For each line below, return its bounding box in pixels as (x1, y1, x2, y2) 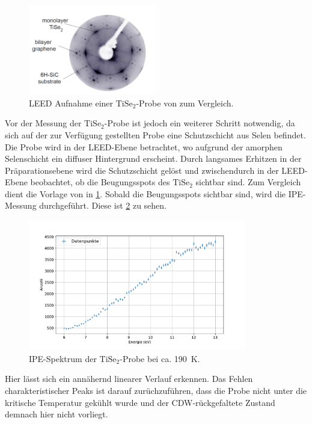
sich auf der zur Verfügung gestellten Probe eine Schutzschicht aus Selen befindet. (5, 128, 306, 141)
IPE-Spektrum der (29, 352, 97, 364)
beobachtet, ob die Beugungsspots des (30, 176, 170, 188)
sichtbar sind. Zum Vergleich (195, 176, 301, 188)
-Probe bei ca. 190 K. (120, 352, 200, 364)
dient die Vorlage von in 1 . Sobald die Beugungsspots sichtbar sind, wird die (5, 187, 286, 200)
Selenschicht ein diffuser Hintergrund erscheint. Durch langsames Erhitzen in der (5, 152, 302, 165)
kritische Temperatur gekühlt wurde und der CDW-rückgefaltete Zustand (5, 396, 275, 408)
